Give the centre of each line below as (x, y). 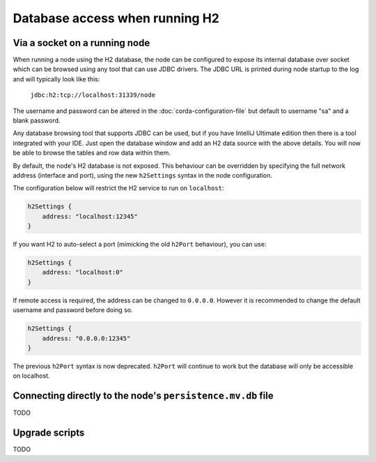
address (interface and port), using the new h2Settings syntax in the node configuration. (143, 175)
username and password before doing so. (73, 310)
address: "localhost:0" (83, 272)
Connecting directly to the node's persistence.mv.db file (143, 396)
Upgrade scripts (49, 433)
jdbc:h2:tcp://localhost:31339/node (93, 95)
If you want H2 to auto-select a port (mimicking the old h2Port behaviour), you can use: (140, 245)
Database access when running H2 (116, 18)
